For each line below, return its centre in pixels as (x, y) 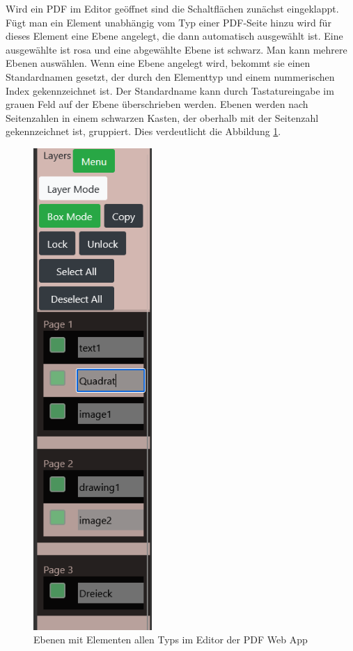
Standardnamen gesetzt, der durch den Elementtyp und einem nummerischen (170, 76)
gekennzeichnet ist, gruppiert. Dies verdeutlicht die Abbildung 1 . (143, 131)
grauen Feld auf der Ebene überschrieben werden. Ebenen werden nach (157, 104)
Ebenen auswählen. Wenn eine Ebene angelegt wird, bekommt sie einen (158, 63)
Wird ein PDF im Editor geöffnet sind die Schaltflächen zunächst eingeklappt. (172, 8)
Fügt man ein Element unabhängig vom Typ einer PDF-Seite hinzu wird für (168, 22)
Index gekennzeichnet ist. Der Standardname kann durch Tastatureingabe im (170, 90)
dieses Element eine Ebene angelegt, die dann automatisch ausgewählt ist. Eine (174, 36)
